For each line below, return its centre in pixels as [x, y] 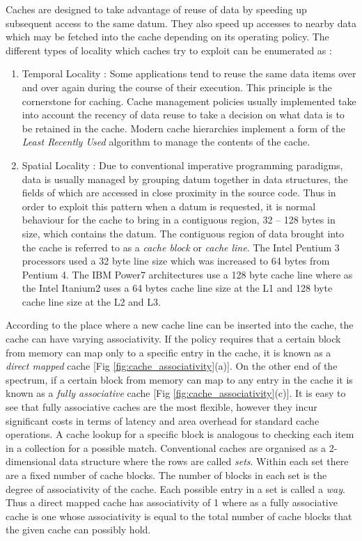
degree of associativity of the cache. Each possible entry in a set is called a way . [175, 488]
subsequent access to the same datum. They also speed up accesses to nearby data [181, 23]
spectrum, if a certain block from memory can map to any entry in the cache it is [179, 379]
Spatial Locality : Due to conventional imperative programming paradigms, [182, 165]
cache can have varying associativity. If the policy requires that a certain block [173, 339]
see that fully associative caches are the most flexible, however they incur [162, 407]
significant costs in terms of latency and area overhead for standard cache [163, 420]
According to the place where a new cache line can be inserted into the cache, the [180, 325]
